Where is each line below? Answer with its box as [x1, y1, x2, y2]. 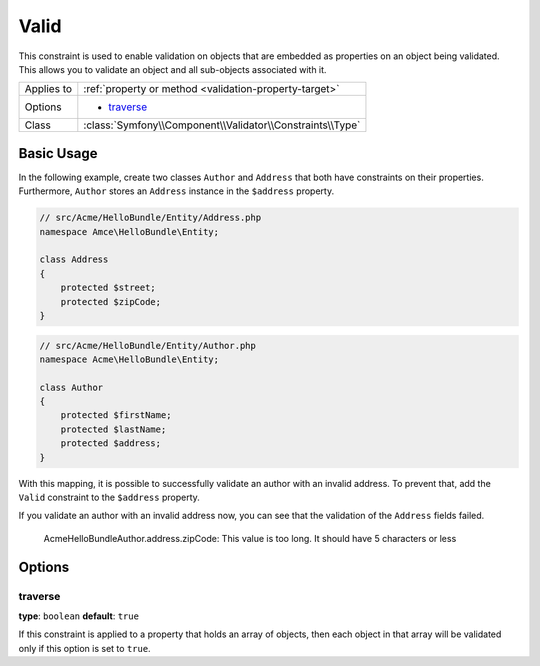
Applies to [24, 82, 73, 96]
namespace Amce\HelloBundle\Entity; [39, 226, 220, 237]
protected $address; [60, 438, 162, 449]
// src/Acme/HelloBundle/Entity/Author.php [39, 340, 257, 351]
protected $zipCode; [60, 296, 162, 307]
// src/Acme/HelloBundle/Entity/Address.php [39, 212, 262, 224]
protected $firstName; [60, 410, 172, 421]
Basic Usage [18, 145, 98, 162]
